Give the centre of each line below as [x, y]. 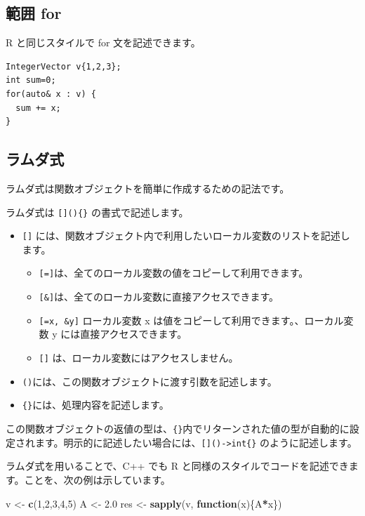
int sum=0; [31, 80]
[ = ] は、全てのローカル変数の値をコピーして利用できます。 [174, 273]
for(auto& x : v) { [51, 94]
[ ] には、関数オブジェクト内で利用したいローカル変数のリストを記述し [186, 236]
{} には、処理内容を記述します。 [95, 405]
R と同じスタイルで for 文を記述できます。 [103, 42]
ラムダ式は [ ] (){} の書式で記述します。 [97, 212]
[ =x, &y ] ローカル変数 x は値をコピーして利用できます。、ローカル [191, 320]
